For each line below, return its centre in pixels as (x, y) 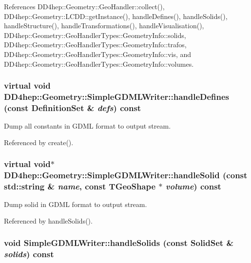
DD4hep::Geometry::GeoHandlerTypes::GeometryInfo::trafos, (95, 45)
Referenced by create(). (39, 142)
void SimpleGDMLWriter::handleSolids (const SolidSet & (119, 242)
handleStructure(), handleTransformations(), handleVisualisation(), (104, 26)
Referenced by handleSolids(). (48, 221)
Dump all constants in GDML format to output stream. (87, 126)
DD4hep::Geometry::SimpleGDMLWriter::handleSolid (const (126, 175)
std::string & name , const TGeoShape (80, 186)
